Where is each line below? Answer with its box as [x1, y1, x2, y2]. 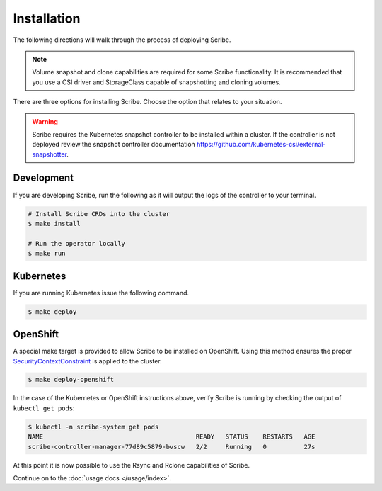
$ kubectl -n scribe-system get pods [28, 422, 159, 431]
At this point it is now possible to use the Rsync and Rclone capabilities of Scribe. [13, 461, 250, 469]
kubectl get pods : [13, 404, 75, 412]
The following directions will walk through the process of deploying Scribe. [13, 35, 231, 44]
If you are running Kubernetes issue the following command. [13, 288, 190, 297]
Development [13, 172, 74, 184]
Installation [13, 11, 81, 26]
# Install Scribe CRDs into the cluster [28, 210, 170, 218]
